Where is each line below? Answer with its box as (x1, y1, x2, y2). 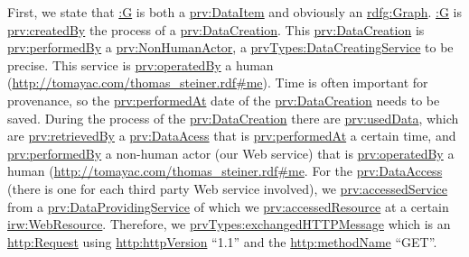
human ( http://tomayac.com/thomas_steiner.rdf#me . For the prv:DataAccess (7, 161, 443, 180)
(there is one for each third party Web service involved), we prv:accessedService (7, 179, 448, 197)
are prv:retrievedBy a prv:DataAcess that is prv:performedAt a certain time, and (7, 126, 456, 145)
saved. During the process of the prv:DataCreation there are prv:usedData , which (7, 108, 459, 127)
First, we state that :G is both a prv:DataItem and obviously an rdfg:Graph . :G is (7, 3, 462, 21)
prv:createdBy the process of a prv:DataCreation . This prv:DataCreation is (7, 20, 425, 39)
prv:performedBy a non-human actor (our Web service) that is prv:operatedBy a (7, 143, 455, 162)
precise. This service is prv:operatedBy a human (7, 55, 274, 74)
